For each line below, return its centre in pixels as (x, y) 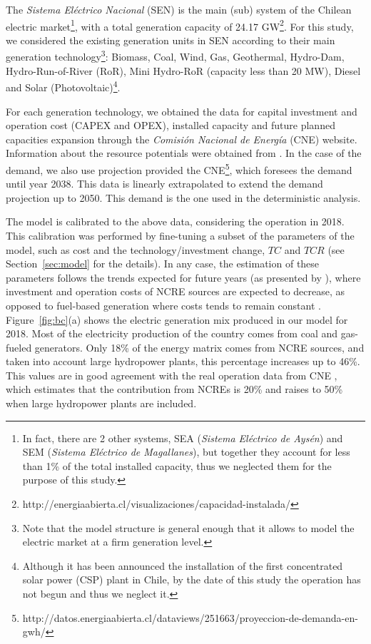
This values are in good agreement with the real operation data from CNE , (172, 375)
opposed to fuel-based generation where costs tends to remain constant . (163, 305)
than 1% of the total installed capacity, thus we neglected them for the (177, 465)
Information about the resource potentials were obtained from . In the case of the (184, 153)
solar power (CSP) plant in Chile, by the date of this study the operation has (192, 579)
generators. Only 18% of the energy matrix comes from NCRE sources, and (199, 347)
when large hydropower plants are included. (101, 403)
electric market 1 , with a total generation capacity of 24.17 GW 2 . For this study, (180, 25)
